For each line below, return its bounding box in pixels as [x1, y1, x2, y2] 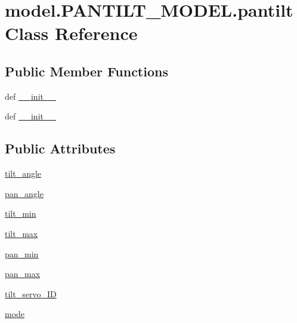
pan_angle [5, 187, 44, 199]
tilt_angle [5, 167, 42, 180]
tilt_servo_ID [5, 287, 57, 300]
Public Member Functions [5, 61, 168, 80]
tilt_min [5, 207, 36, 220]
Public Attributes [5, 139, 116, 158]
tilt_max [5, 227, 38, 239]
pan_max [5, 267, 41, 280]
